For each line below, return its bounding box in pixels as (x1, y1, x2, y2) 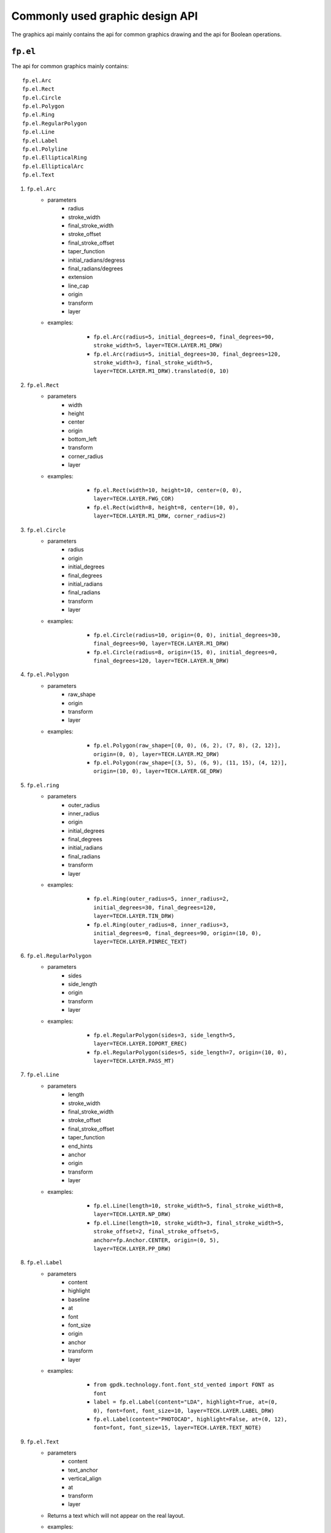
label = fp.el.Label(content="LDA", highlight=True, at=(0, (93, 1399, 278, 1405)
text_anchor (68, 1466, 98, 1474)
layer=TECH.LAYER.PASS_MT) (93, 1058, 175, 1065)
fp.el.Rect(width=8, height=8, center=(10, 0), (93, 503, 239, 511)
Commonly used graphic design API (11, 9, 199, 23)
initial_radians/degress (68, 256, 126, 264)
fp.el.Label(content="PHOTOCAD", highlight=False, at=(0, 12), (93, 1415, 287, 1423)
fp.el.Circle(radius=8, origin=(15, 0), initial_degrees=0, (93, 649, 278, 656)
